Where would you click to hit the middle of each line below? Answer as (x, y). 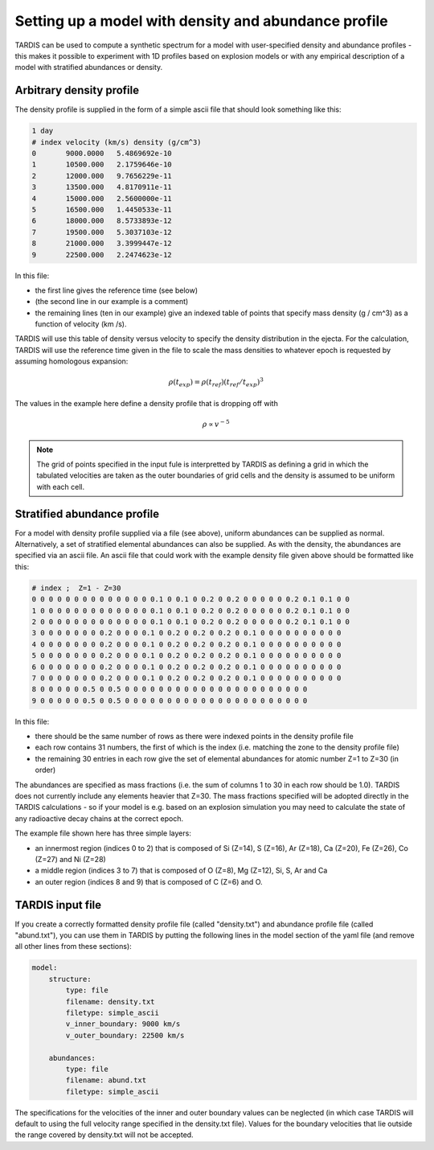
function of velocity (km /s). (81, 324)
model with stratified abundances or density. (89, 68)
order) (45, 770)
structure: (70, 979)
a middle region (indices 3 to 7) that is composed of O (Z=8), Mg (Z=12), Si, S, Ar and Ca (181, 871)
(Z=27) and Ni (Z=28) (70, 859)
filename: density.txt (111, 1002)
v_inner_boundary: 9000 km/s (123, 1024)
